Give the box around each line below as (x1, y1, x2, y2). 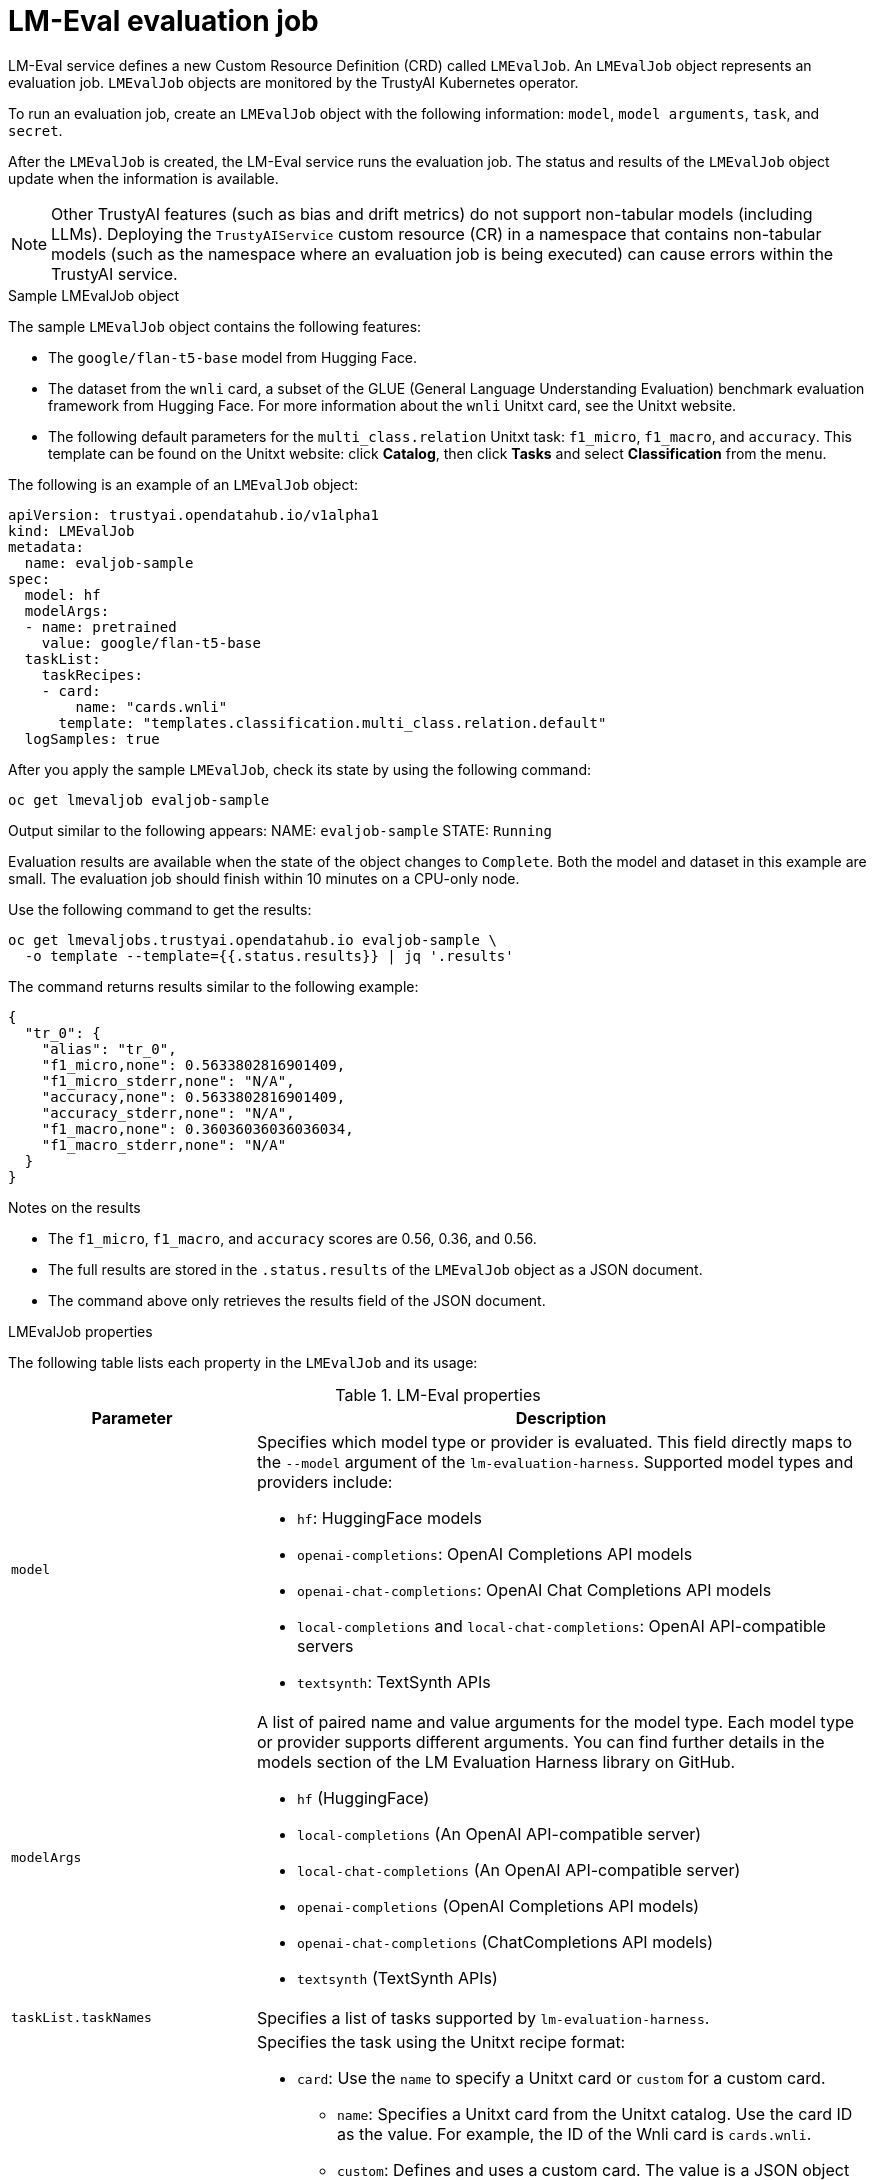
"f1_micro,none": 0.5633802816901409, (41, 1056, 346, 1073)
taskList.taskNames (11, 2010, 152, 2026)
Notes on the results (8, 1198, 141, 1216)
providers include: (256, 1471, 393, 1492)
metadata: (8, 538, 84, 555)
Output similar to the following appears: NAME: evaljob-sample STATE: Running (8, 821, 552, 839)
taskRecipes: (41, 666, 143, 683)
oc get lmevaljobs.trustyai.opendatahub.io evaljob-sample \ (8, 931, 497, 948)
